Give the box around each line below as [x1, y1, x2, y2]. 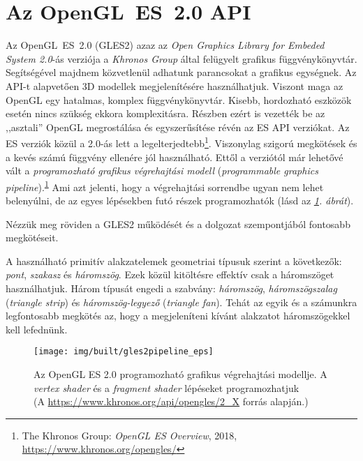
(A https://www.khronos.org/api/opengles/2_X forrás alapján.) [34, 394, 309, 409]
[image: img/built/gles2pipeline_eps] [34, 347, 214, 357]
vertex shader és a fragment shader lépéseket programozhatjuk [34, 380, 299, 395]
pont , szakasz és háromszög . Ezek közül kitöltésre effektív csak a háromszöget [6, 267, 334, 282]
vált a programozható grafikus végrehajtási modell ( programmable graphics [6, 163, 318, 178]
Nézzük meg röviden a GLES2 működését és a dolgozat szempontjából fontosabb [6, 216, 350, 231]
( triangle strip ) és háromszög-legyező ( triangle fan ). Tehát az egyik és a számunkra [6, 294, 357, 309]
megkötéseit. [6, 230, 59, 245]
